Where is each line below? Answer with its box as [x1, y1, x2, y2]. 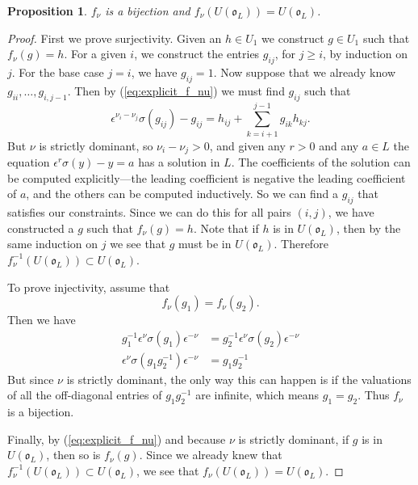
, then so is [46, 446, 101, 463]
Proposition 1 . [7, 2, 87, 19]
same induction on [7, 235, 98, 252]
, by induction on [322, 45, 408, 62]
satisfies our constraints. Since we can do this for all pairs [7, 204, 291, 221]
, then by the [336, 219, 401, 236]
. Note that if [193, 219, 259, 236]
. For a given [64, 45, 127, 62]
